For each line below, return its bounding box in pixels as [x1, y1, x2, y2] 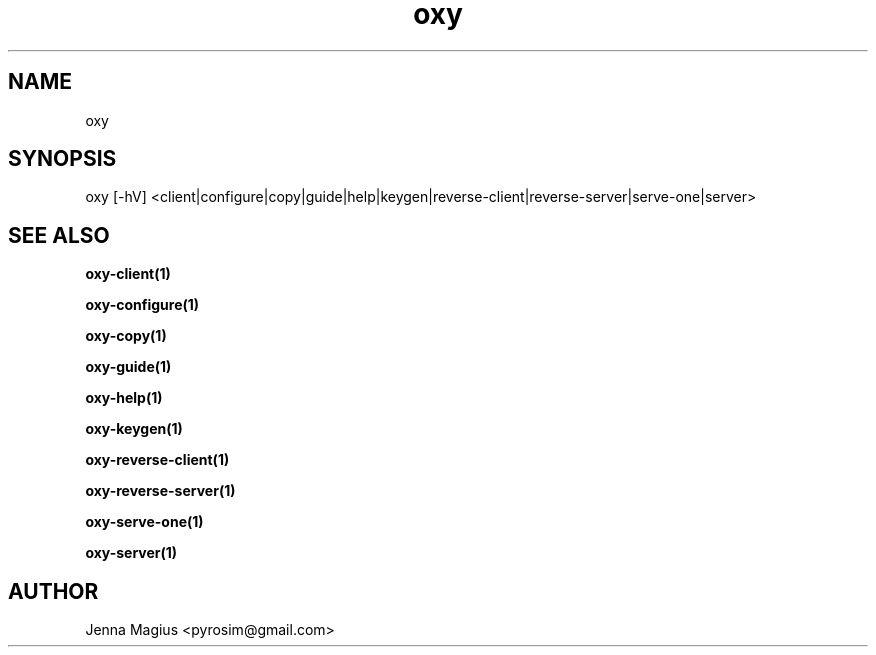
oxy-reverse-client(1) [85, 451, 230, 469]
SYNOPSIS [8, 146, 117, 172]
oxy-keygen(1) [85, 420, 183, 438]
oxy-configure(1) [85, 296, 200, 314]
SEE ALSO [8, 222, 110, 248]
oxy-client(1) [85, 265, 171, 283]
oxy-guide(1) [85, 358, 172, 376]
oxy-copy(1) [85, 327, 167, 345]
